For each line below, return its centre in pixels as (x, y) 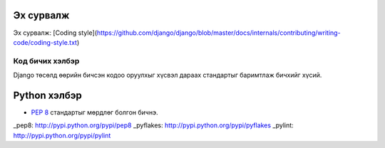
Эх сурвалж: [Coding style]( (55, 33)
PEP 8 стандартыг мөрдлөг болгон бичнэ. (94, 112)
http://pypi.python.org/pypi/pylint (62, 135)
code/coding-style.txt (45, 42)
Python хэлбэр (47, 95)
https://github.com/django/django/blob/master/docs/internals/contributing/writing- (219, 33)
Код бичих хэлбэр (46, 60)
